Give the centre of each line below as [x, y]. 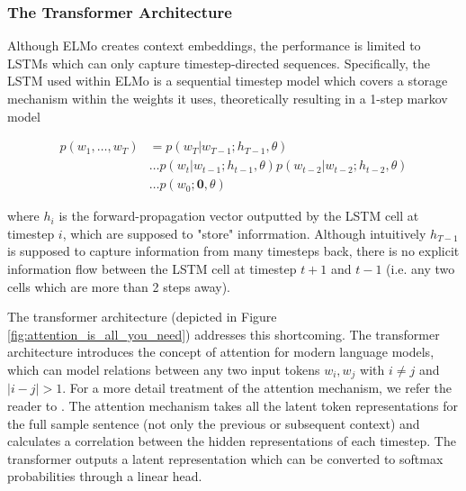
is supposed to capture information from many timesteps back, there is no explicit [233, 251]
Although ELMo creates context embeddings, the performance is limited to [214, 45]
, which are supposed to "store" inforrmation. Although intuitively [244, 233]
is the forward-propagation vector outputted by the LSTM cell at [239, 216]
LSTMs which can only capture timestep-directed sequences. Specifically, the [219, 63]
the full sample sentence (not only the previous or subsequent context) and [214, 423]
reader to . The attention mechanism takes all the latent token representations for [233, 406]
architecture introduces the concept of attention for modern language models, [221, 352]
